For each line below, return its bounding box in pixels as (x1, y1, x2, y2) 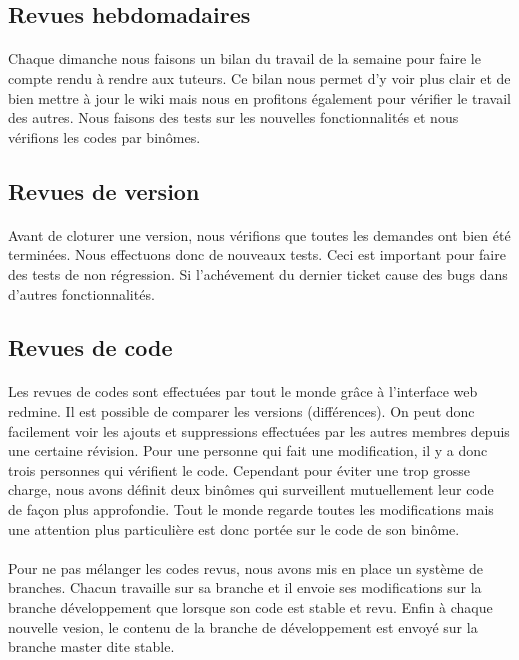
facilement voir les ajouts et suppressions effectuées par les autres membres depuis (8, 420, 510, 441)
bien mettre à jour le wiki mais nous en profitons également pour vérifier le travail (8, 87, 511, 108)
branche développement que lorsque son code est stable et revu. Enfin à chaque (8, 597, 493, 617)
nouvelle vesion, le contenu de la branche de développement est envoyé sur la (8, 616, 478, 637)
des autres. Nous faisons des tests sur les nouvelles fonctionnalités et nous (8, 107, 459, 128)
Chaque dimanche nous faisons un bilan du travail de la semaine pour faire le (8, 48, 481, 69)
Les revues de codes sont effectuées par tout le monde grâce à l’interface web (8, 381, 478, 402)
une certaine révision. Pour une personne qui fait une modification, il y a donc (8, 440, 488, 461)
